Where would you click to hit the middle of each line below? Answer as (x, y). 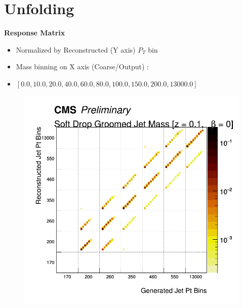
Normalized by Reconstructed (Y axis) (76, 49)
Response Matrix (35, 33)
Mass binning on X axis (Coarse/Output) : (82, 67)
